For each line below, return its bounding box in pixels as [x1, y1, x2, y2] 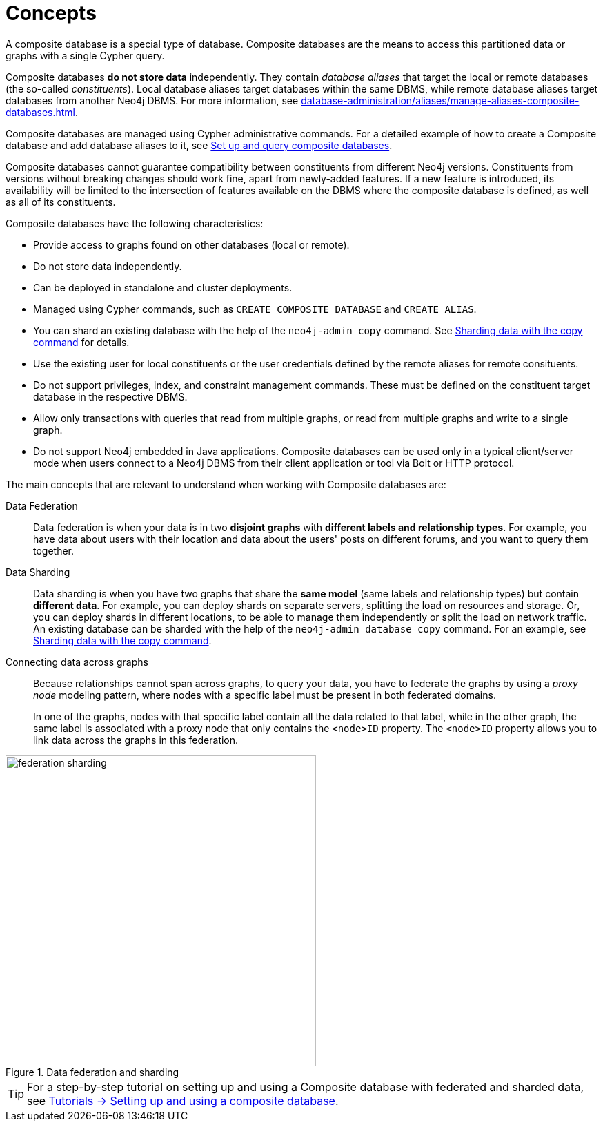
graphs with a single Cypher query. [6, 49, 165, 61]
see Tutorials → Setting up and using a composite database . [27, 1093, 339, 1108]
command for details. [33, 336, 130, 348]
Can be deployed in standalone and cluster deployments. [33, 281, 293, 293]
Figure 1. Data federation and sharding [6, 1066, 179, 1078]
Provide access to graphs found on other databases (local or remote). [33, 238, 350, 251]
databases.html [6, 106, 76, 118]
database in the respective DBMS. [33, 390, 188, 403]
